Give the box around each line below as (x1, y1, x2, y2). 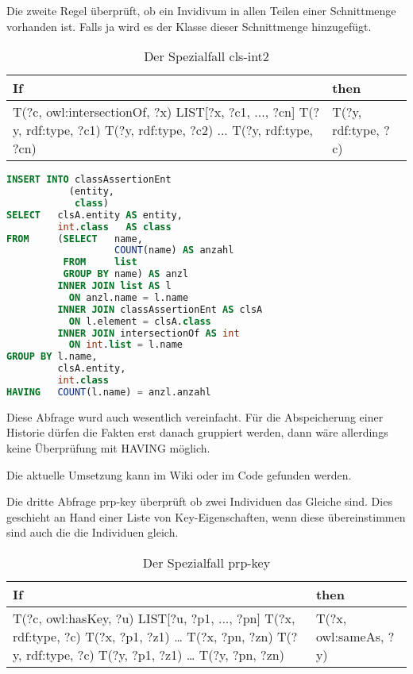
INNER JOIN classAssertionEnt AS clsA (57, 303, 263, 315)
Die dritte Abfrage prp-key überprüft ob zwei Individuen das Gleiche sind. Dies (6, 493, 392, 510)
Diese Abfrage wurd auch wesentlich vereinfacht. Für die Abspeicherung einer (6, 408, 384, 425)
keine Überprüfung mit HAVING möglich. (6, 440, 210, 456)
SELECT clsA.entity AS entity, (6, 209, 183, 221)
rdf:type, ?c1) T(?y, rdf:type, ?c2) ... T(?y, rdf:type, (25, 121, 313, 140)
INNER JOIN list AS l (57, 280, 172, 292)
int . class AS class (57, 221, 172, 233)
